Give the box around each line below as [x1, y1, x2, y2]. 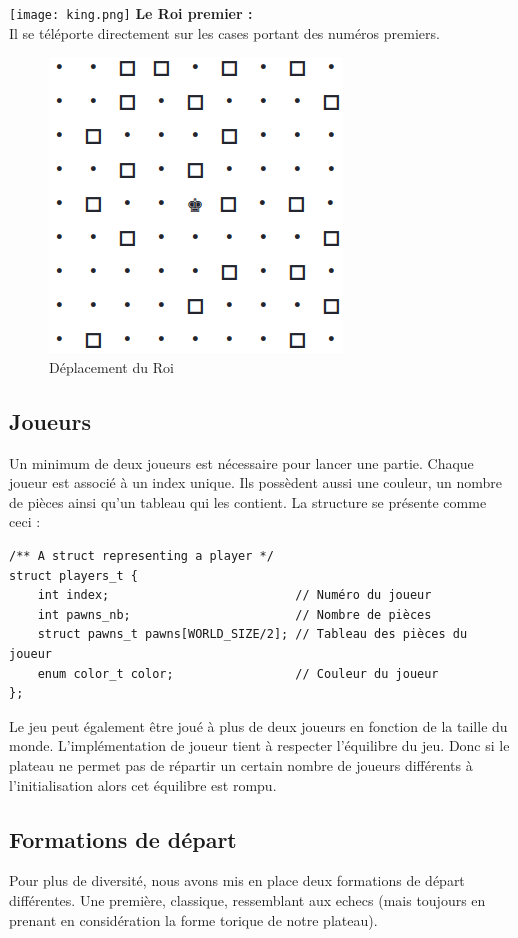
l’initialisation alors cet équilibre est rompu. [9, 774, 277, 795]
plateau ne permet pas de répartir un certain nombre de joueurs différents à [9, 754, 473, 775]
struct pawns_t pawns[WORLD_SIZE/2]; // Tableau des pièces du [37, 627, 468, 642]
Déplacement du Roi [49, 356, 174, 377]
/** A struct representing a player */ [9, 549, 274, 564]
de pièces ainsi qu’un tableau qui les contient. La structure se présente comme [9, 491, 487, 512]
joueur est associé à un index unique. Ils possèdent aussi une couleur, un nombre [9, 472, 503, 493]
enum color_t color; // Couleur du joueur [37, 666, 439, 681]
